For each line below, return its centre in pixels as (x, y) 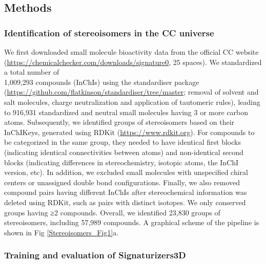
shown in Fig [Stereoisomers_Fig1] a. (62, 232)
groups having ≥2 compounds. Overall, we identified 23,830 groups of (112, 212)
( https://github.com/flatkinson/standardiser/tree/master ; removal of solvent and (131, 92)
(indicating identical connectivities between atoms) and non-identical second (124, 152)
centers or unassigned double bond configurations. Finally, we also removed (122, 182)
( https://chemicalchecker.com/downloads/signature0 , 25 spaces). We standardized (133, 62)
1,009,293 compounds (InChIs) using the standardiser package (102, 82)
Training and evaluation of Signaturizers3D (95, 255)
